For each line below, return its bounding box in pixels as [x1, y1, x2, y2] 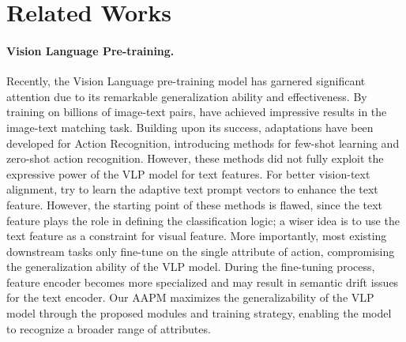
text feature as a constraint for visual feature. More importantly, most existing [6, 227, 387, 244]
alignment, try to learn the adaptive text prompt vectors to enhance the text [6, 181, 378, 197]
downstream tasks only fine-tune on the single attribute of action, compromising [6, 242, 395, 259]
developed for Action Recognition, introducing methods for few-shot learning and [6, 134, 400, 151]
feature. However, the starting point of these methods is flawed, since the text [6, 196, 383, 212]
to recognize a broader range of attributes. [6, 320, 211, 336]
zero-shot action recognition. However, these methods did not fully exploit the [6, 150, 384, 167]
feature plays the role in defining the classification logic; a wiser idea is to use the [6, 212, 400, 228]
